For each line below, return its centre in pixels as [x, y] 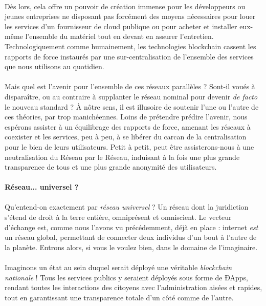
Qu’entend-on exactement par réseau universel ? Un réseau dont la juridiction [127, 207]
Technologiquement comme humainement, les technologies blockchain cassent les [130, 46]
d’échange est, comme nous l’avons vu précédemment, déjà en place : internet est [131, 227]
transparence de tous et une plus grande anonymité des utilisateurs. [111, 167]
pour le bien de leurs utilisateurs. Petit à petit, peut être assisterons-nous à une [129, 146]
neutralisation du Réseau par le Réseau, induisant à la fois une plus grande [122, 157]
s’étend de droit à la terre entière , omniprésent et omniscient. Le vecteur [118, 217]
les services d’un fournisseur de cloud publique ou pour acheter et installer [121, 26]
